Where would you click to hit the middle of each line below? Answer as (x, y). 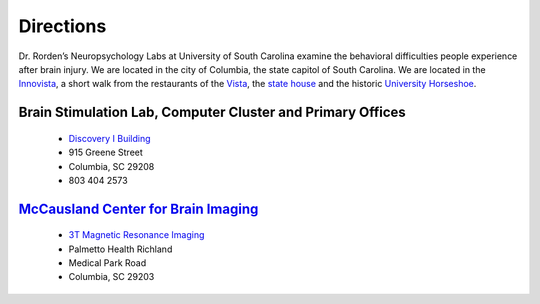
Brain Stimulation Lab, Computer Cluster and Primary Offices (212, 112)
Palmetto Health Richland (120, 249)
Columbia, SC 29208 (111, 166)
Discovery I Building (109, 138)
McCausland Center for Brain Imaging (138, 208)
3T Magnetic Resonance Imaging (136, 235)
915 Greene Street (106, 152)
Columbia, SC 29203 (111, 277)
